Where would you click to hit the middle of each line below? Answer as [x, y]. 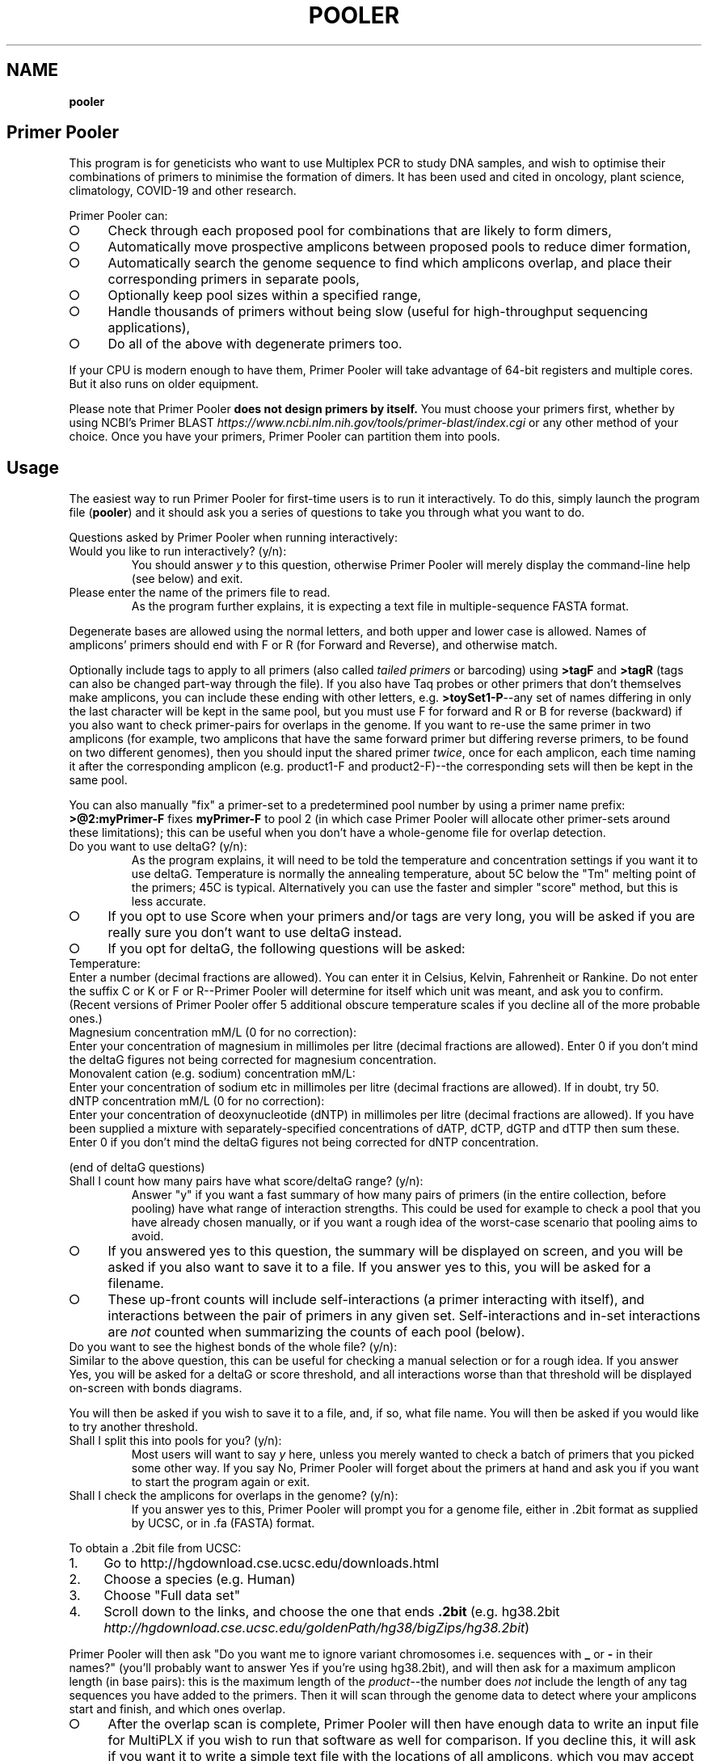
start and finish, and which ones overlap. [177, 1709]
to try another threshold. [133, 1427]
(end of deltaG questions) [137, 1168]
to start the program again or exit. [221, 1482]
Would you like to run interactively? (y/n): [178, 551]
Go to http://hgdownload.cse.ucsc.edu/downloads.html [272, 1563]
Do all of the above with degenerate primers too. [255, 344]
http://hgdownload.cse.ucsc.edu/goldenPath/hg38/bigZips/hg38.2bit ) [317, 1628]
